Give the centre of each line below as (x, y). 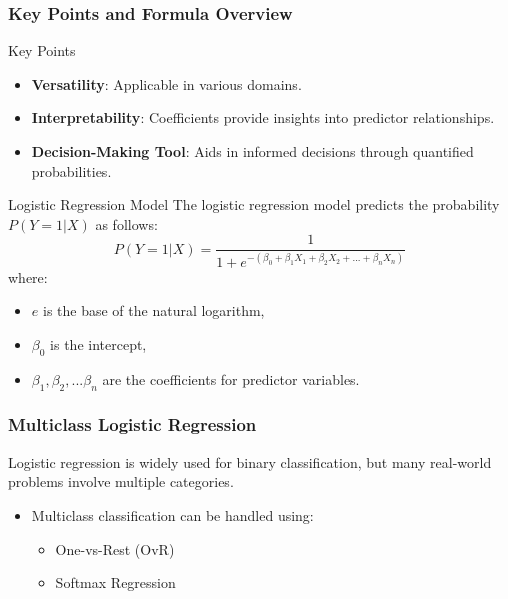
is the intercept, (98, 343)
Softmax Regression (115, 582)
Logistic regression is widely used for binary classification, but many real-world (250, 461)
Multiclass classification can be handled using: (172, 514)
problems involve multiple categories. (121, 481)
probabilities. (71, 170)
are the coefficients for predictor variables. (231, 378)
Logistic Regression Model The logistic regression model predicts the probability (254, 204)
